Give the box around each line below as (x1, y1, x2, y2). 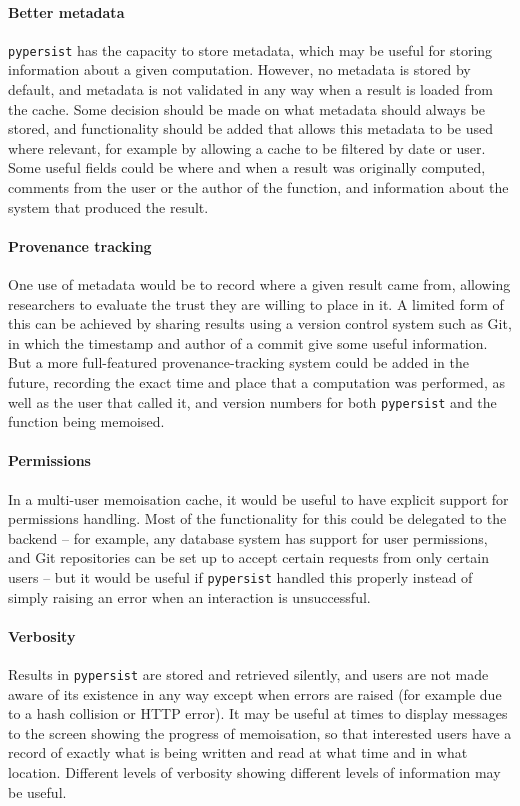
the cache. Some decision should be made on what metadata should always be (8, 98, 486, 119)
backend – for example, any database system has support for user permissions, (8, 527, 488, 548)
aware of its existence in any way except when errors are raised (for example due (8, 683, 502, 704)
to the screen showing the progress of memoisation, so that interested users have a (8, 722, 512, 743)
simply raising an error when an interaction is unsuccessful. (8, 586, 371, 607)
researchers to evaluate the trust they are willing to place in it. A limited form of (8, 293, 504, 314)
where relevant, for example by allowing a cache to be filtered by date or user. (8, 137, 486, 158)
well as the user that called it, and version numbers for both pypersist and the (8, 391, 497, 412)
